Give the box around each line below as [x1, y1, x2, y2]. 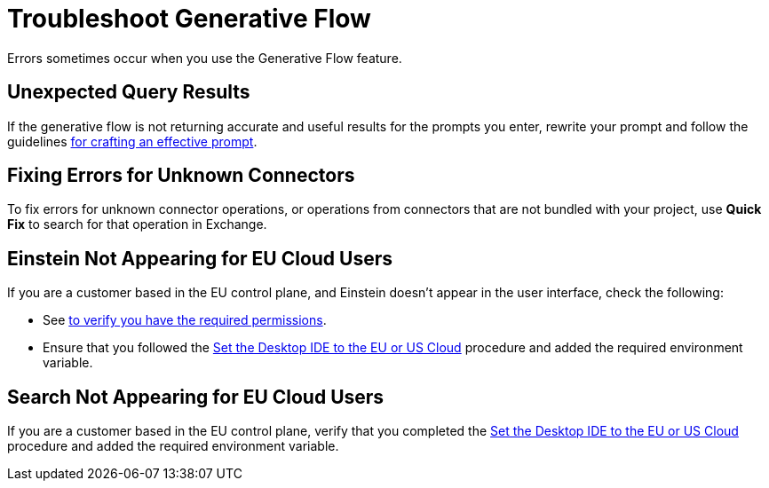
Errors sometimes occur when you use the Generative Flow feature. [7, 50, 402, 66]
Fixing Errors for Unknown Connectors [7, 164, 355, 187]
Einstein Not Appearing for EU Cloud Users [7, 247, 393, 270]
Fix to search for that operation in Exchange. [7, 216, 267, 232]
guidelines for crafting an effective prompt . [7, 133, 258, 149]
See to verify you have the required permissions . [43, 312, 327, 328]
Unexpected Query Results [7, 81, 250, 104]
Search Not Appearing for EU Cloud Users [7, 385, 384, 408]
